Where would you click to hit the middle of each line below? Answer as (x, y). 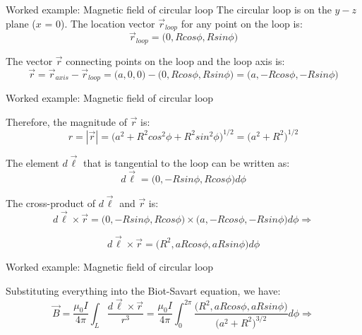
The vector (29, 60)
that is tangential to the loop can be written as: (186, 162)
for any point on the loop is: (242, 23)
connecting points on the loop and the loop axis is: (175, 60)
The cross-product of (51, 202)
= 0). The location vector (100, 23)
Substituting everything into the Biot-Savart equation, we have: (143, 290)
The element (32, 162)
